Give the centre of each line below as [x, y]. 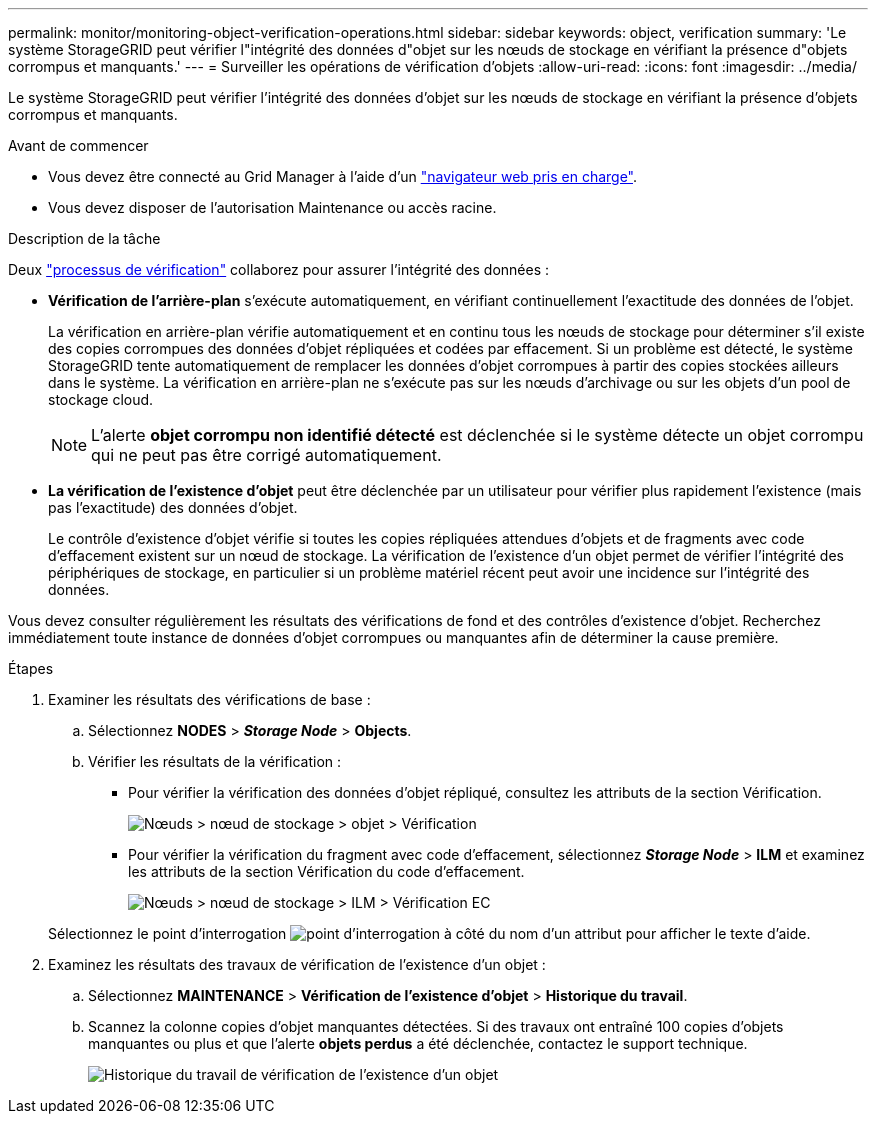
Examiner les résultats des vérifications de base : [209, 699]
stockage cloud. [101, 399]
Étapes [31, 668]
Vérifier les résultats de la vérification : [215, 761]
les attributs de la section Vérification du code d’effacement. [326, 871]
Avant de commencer [78, 145]
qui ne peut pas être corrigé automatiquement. [266, 455]
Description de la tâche [84, 238]
